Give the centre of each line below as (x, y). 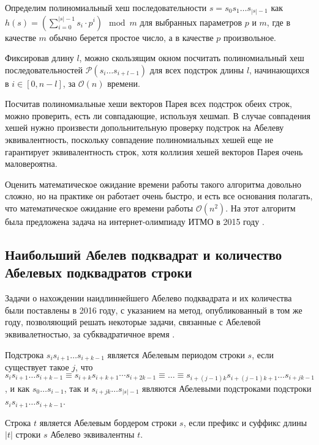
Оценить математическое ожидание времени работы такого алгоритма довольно (153, 184)
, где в (279, 22)
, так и (76, 388)
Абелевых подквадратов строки (99, 272)
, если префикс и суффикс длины (245, 422)
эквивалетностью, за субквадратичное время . (90, 334)
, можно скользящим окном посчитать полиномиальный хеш (192, 58)
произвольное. (250, 37)
